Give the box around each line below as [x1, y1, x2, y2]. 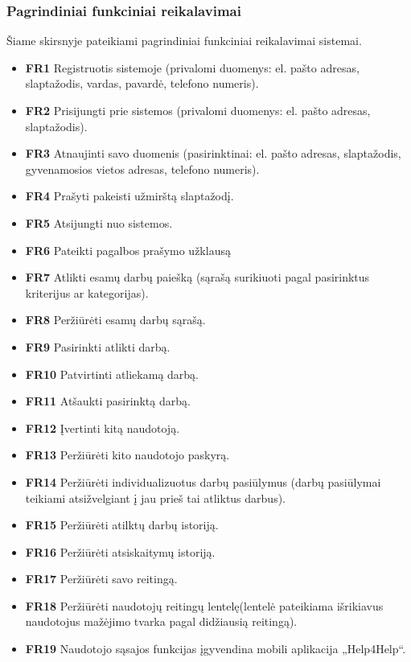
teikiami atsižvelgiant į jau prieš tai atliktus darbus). [25, 489, 286, 506]
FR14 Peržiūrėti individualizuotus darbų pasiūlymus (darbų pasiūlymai [25, 473, 381, 490]
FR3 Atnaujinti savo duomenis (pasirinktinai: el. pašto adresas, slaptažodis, [25, 145, 401, 162]
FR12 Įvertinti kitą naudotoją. [25, 419, 180, 436]
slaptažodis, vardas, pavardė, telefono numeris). [25, 75, 259, 92]
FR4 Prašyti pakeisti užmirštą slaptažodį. [25, 187, 234, 204]
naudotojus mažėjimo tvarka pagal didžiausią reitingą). [25, 613, 298, 630]
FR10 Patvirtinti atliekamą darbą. [25, 365, 199, 382]
